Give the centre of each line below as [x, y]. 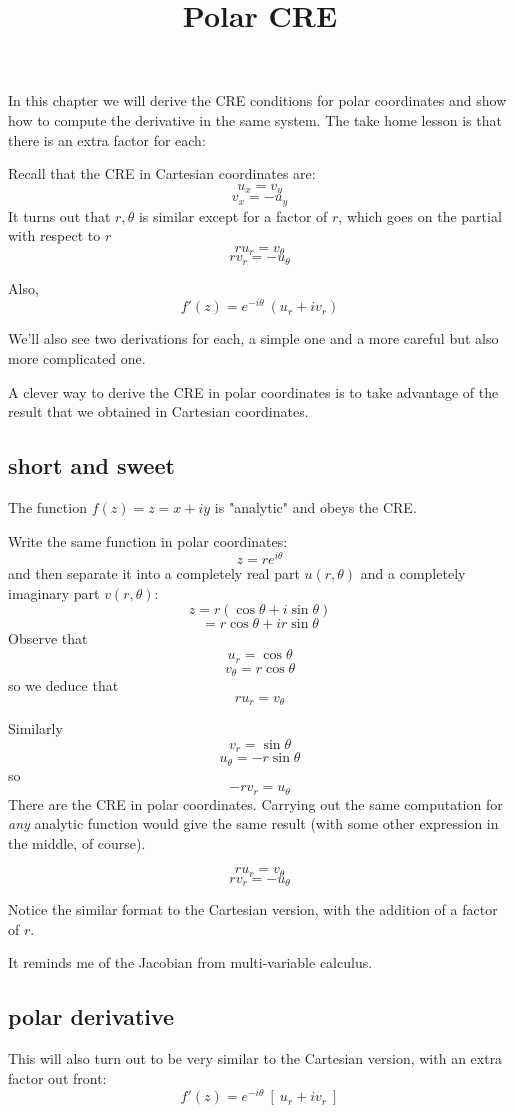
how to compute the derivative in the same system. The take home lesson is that [255, 119]
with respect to [54, 235]
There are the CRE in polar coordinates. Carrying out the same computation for [255, 803]
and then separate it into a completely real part [154, 573]
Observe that [48, 638]
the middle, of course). [77, 842]
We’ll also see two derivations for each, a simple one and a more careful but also [253, 338]
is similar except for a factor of [233, 215]
